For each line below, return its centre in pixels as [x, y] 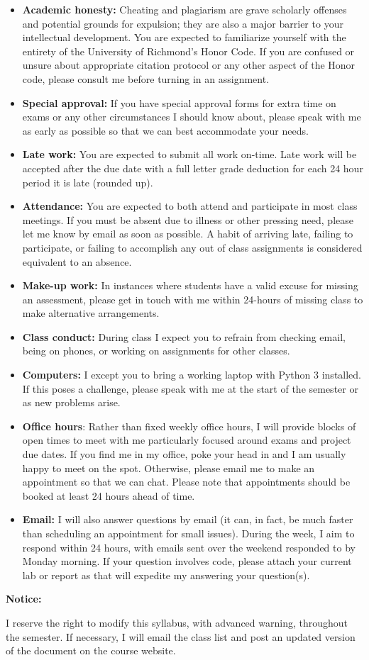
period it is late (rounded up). [88, 182]
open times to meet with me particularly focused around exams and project [187, 440]
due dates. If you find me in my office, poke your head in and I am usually [184, 454]
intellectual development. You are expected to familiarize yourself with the [184, 37]
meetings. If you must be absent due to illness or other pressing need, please [188, 219]
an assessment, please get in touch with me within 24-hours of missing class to [193, 299]
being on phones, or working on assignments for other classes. [156, 351]
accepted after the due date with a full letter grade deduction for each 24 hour [193, 168]
